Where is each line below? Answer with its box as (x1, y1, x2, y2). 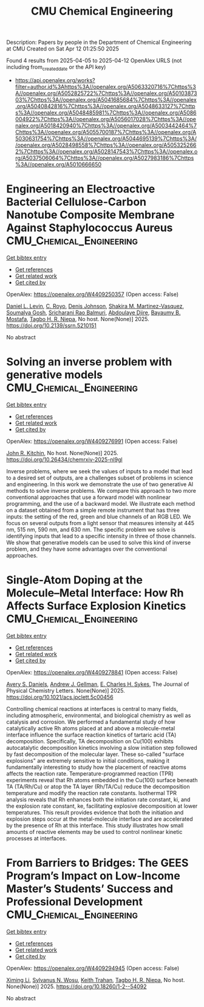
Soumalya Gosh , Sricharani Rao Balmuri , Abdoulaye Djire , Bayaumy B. (6, 309, 181, 316)
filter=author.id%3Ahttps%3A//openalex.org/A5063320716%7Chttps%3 (15, 83, 196, 90)
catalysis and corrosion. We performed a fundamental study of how (6, 718, 175, 726)
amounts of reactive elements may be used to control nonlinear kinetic (6, 828, 183, 835)
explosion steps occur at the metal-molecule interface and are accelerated (6, 815, 193, 822)
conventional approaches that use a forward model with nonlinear (6, 493, 171, 501)
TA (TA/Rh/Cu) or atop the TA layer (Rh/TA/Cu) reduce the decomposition (6, 783, 190, 790)
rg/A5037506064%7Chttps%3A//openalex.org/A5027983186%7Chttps (15, 154, 194, 161)
